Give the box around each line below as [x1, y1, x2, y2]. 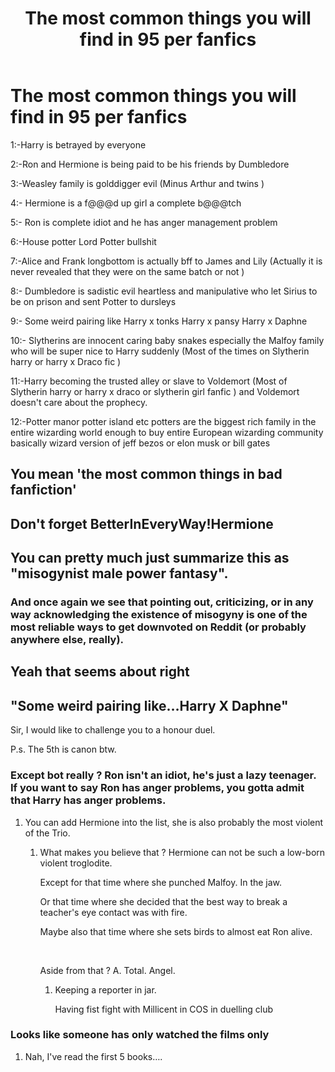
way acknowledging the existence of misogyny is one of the [10, 608, 308, 622]
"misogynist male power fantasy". [10, 565, 229, 582]
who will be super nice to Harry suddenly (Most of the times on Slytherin [10, 345, 310, 357]
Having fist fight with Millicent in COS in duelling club [54, 1003, 274, 1015]
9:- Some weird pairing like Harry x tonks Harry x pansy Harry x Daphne [10, 315, 308, 327]
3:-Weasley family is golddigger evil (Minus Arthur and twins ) [10, 177, 265, 189]
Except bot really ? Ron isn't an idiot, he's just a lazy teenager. [10, 768, 317, 782]
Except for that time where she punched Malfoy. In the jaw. [39, 876, 283, 888]
